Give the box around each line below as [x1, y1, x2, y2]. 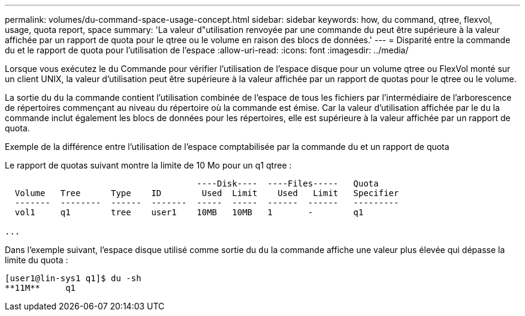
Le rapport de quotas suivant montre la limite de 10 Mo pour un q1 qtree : [5, 160, 292, 170]
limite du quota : [5, 255, 68, 265]
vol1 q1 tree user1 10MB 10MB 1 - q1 [14, 207, 364, 217]
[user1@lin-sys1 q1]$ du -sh [5, 273, 141, 283]
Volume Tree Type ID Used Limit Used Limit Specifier [14, 188, 399, 198]
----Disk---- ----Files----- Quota [197, 179, 379, 188]
